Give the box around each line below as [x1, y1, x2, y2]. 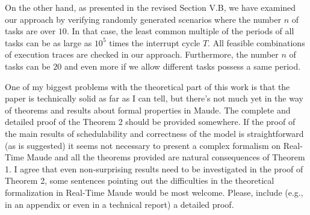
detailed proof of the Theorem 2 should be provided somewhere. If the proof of [5, 115, 296, 128]
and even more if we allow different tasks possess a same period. [64, 59, 301, 72]
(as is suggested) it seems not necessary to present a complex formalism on [5, 139, 281, 151]
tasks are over [5, 25, 56, 37]
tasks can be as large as [5, 36, 92, 49]
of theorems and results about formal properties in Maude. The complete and [5, 103, 291, 116]
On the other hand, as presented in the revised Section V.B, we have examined [5, 1, 296, 13]
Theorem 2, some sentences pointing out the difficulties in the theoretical [5, 174, 274, 187]
